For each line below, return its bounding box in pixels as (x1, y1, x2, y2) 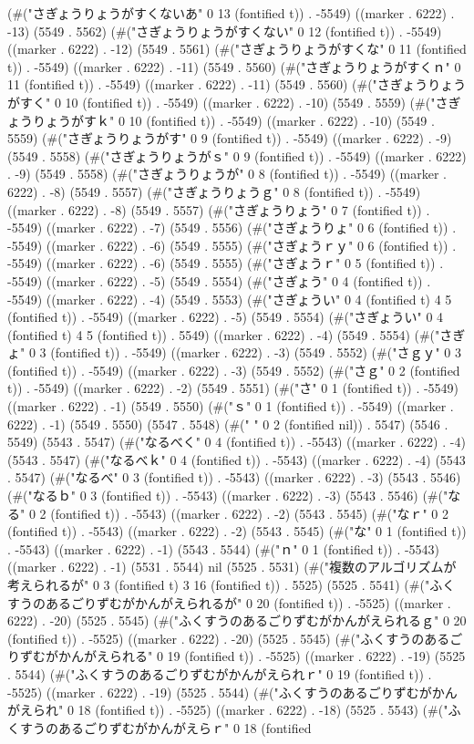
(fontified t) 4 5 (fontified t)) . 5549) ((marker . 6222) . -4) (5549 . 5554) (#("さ (7, 325, 453, 344)
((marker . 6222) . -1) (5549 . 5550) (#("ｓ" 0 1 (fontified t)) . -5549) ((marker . (7, 397, 454, 416)
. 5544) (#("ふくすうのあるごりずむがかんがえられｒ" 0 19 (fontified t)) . (7, 664, 432, 683)
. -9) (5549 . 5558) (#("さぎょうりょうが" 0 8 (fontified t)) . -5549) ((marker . (7, 164, 447, 183)
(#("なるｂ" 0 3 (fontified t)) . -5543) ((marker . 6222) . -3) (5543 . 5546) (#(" (7, 486, 448, 505)
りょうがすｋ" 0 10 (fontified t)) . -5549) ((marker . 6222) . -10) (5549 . (32, 110, 435, 129)
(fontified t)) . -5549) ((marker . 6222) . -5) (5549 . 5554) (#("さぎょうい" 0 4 (7, 307, 444, 326)
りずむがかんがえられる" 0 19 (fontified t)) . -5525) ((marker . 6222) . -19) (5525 (7, 646, 466, 666)
